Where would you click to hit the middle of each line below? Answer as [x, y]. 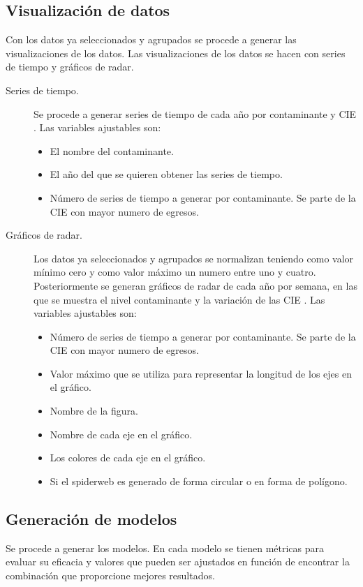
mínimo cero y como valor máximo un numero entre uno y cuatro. [175, 272]
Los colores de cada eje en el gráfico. [128, 458]
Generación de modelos [91, 518]
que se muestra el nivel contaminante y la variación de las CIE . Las [179, 299]
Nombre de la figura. [94, 411]
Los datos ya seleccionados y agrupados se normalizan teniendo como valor [194, 258]
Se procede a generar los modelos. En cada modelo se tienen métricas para [165, 548]
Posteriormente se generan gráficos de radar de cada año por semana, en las [195, 285]
